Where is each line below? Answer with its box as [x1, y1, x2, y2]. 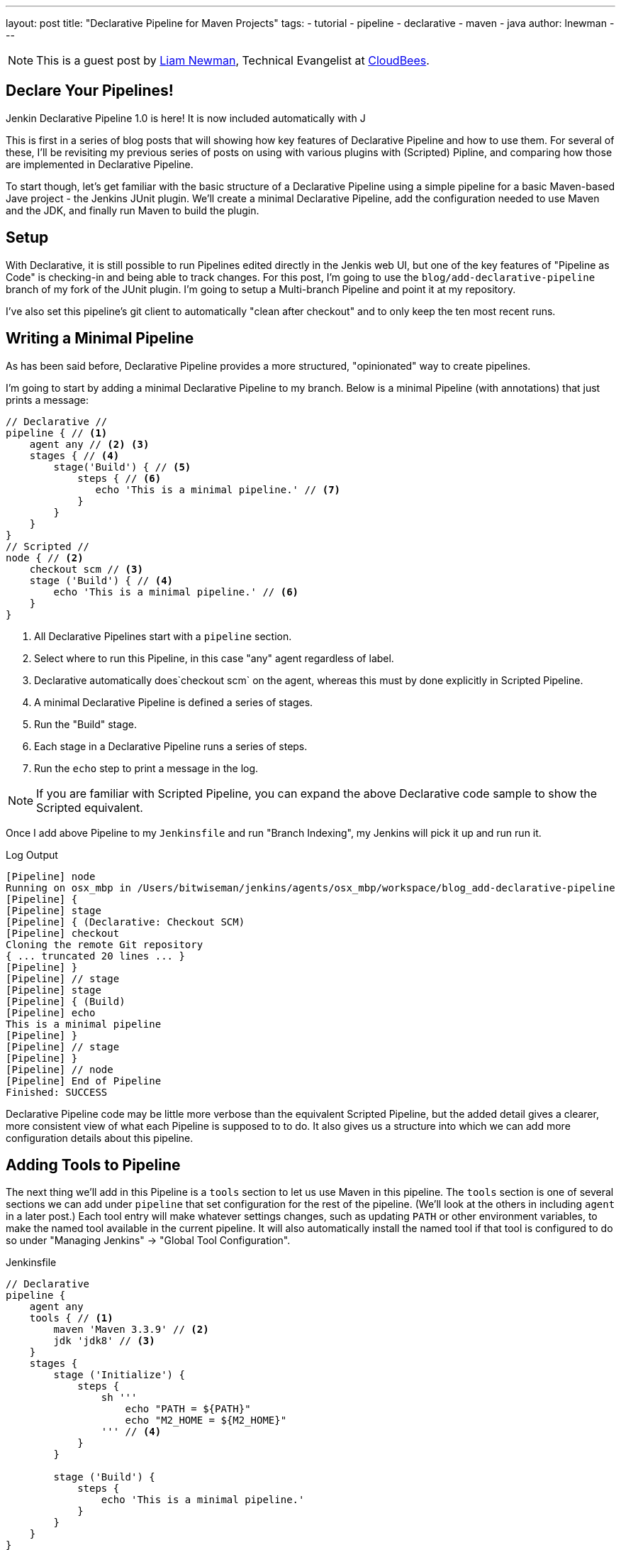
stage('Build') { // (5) [53, 461, 191, 473]
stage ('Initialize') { [53, 1369, 185, 1381]
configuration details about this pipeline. [6, 1131, 194, 1144]
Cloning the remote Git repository [6, 938, 203, 950]
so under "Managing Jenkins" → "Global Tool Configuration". [6, 1234, 291, 1247]
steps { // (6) [77, 472, 162, 484]
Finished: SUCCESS [6, 1086, 108, 1098]
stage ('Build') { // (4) [29, 574, 174, 586]
